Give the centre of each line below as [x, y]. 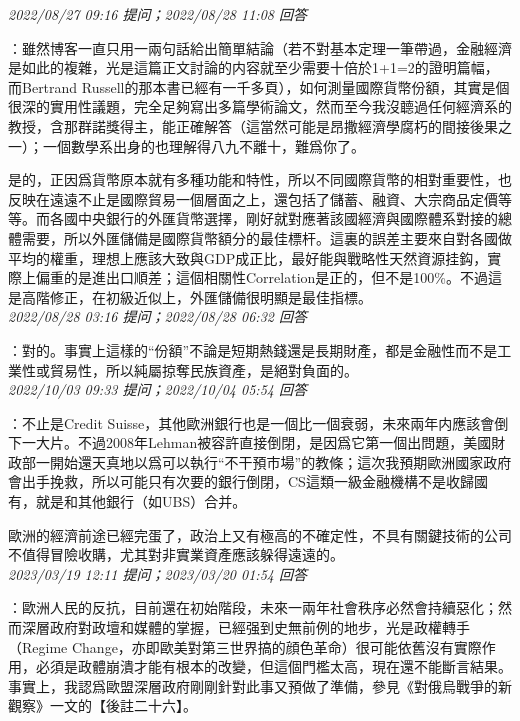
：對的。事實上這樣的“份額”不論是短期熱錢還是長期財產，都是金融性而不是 [253, 349]
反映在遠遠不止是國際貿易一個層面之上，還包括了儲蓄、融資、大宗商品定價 [253, 198]
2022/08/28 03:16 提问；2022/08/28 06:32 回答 [157, 316]
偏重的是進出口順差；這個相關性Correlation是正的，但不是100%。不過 [261, 277]
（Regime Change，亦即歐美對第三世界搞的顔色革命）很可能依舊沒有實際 [245, 646]
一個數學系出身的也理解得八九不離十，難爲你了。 [203, 145]
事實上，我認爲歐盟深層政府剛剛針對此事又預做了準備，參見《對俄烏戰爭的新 [260, 685]
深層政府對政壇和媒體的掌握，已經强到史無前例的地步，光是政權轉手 [245, 627]
